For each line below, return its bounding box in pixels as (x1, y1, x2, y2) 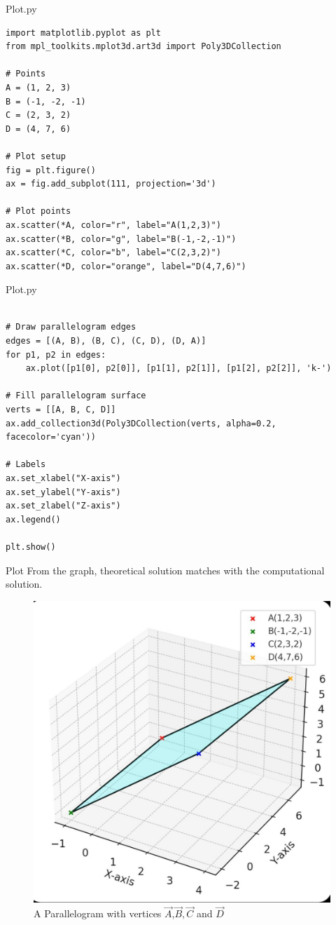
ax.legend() (6, 514, 61, 525)
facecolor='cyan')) (6, 432, 96, 443)
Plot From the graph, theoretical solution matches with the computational (6, 562, 325, 577)
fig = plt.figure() (6, 165, 96, 175)
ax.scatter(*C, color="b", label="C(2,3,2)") (6, 248, 221, 258)
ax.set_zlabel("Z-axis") (6, 501, 121, 511)
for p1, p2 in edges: (6, 349, 106, 360)
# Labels (6, 459, 46, 470)
